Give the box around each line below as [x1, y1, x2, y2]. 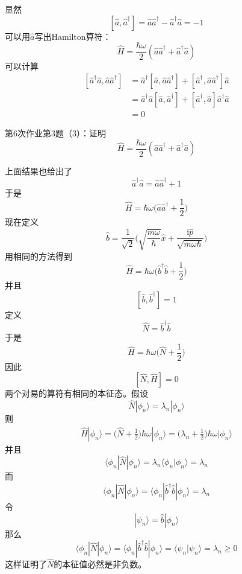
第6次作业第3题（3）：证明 [5, 127, 106, 139]
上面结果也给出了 [5, 165, 72, 177]
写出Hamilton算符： [34, 30, 111, 42]
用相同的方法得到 [5, 249, 72, 262]
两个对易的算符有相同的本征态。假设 [5, 387, 148, 400]
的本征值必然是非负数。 [54, 558, 147, 570]
